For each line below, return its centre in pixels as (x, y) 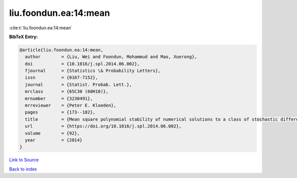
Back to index (23, 169)
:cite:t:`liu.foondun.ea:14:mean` (41, 28)
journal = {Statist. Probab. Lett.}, (78, 85)
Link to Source (24, 160)
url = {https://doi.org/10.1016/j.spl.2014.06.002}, (103, 126)
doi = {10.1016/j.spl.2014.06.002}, (82, 64)
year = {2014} (54, 140)
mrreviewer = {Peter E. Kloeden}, (71, 106)
